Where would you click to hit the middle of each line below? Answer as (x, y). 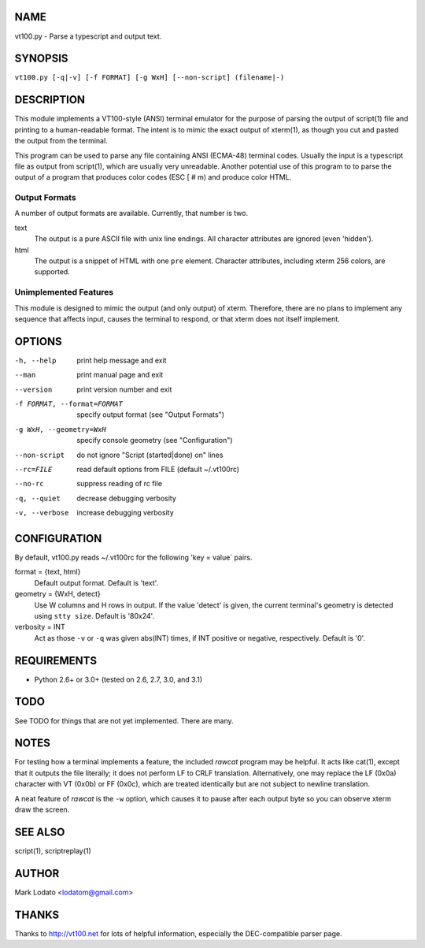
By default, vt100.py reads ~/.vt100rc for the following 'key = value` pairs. (133, 558)
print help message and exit (122, 360)
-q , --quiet (37, 498)
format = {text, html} (48, 572)
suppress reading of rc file (120, 484)
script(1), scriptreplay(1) (53, 850)
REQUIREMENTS (56, 661)
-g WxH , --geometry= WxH (60, 429)
